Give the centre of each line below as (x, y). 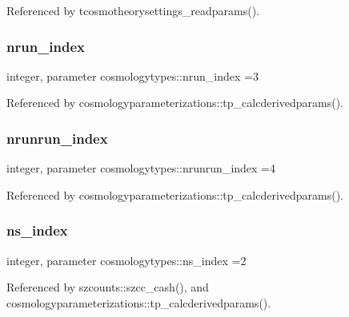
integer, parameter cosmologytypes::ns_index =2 (126, 260)
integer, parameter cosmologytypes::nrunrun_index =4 (141, 168)
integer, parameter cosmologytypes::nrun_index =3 (132, 75)
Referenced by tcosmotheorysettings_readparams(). (133, 10)
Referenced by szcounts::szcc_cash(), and (108, 287)
